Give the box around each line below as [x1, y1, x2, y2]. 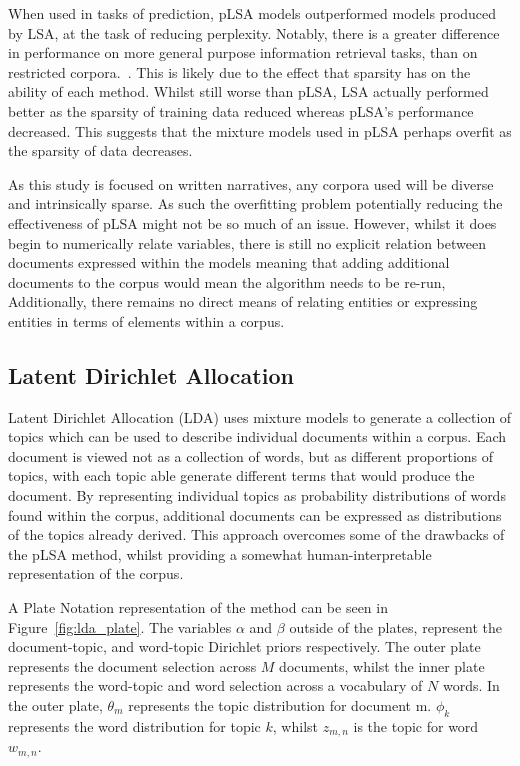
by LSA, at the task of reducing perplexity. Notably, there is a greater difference [8, 22, 500, 43]
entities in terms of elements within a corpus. [8, 310, 285, 331]
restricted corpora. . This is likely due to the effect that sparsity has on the [8, 61, 471, 82]
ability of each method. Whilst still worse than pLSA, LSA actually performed [8, 81, 489, 102]
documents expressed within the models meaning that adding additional [8, 252, 450, 273]
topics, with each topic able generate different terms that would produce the [8, 465, 475, 486]
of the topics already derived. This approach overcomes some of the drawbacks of [8, 524, 505, 545]
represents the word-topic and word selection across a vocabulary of [8, 675, 423, 696]
